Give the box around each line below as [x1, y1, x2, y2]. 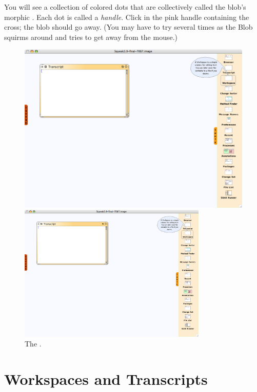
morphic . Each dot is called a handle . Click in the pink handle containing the [4, 11, 249, 22]
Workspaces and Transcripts [4, 368, 208, 389]
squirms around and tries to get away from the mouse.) [4, 31, 178, 42]
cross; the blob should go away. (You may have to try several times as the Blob [4, 21, 253, 32]
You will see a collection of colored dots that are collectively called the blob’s [4, 2, 246, 12]
